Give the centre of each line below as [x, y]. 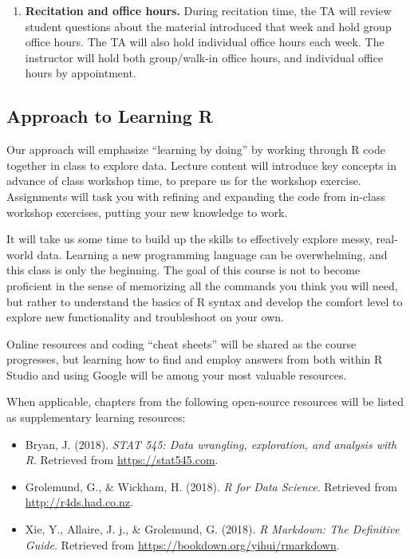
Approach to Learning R [110, 116]
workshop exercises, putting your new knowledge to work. [147, 212]
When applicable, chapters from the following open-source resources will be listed [205, 402]
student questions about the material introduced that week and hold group [208, 26]
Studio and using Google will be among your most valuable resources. [177, 374]
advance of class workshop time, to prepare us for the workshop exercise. [184, 181]
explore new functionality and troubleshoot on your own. [145, 317]
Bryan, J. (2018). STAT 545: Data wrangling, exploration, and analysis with [211, 444]
